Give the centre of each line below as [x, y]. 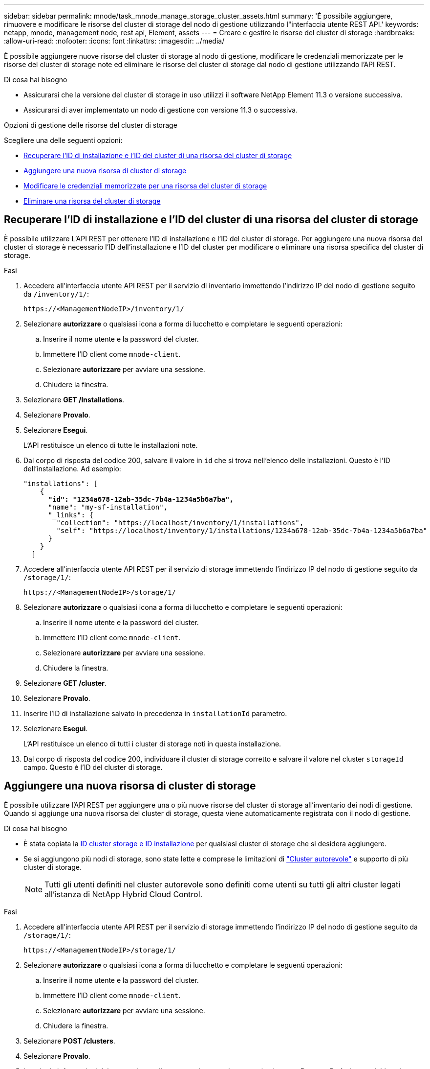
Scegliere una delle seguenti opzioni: [63, 140]
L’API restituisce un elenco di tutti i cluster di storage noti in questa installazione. [152, 744]
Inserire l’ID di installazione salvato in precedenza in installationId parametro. [155, 713]
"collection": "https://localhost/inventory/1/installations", [180, 523]
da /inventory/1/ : [56, 294]
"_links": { [71, 515]
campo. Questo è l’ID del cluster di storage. [93, 767]
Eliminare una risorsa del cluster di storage [92, 201]
